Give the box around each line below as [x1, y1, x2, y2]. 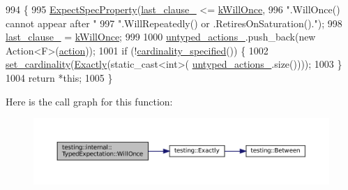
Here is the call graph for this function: [6, 94, 173, 108]
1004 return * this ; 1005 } [6, 70, 113, 85]
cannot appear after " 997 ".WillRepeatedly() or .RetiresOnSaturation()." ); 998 [6, 15, 342, 30]
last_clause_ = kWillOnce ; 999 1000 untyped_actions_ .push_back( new [6, 29, 316, 44]
